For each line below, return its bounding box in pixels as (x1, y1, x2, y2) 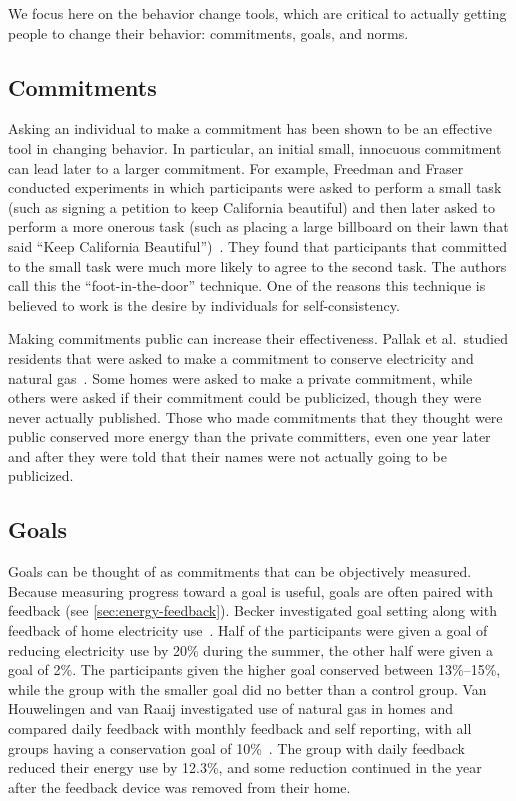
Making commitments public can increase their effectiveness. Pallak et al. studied (8, 328, 508, 349)
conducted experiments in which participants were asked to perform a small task (8, 177, 502, 198)
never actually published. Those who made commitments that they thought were (8, 406, 503, 427)
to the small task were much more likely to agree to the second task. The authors (8, 255, 507, 276)
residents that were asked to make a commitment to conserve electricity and (8, 347, 474, 368)
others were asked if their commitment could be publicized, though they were (8, 387, 482, 408)
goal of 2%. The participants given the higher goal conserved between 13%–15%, (8, 659, 501, 680)
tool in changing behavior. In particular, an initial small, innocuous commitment (8, 137, 502, 158)
